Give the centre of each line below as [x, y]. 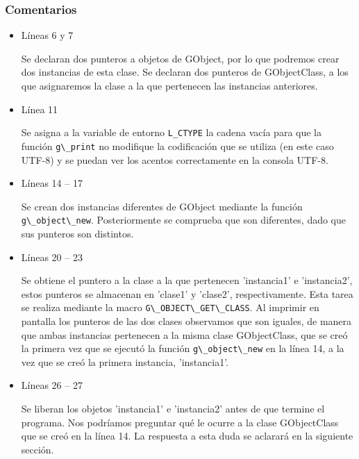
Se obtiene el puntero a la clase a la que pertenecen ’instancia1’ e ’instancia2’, [187, 280]
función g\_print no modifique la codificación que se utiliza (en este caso [177, 145]
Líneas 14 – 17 [52, 183]
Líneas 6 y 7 [47, 35]
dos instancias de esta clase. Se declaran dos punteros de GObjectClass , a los [185, 72]
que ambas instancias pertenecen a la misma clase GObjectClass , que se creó [184, 334]
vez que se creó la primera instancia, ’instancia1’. [125, 361]
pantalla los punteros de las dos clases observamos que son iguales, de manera [186, 320]
